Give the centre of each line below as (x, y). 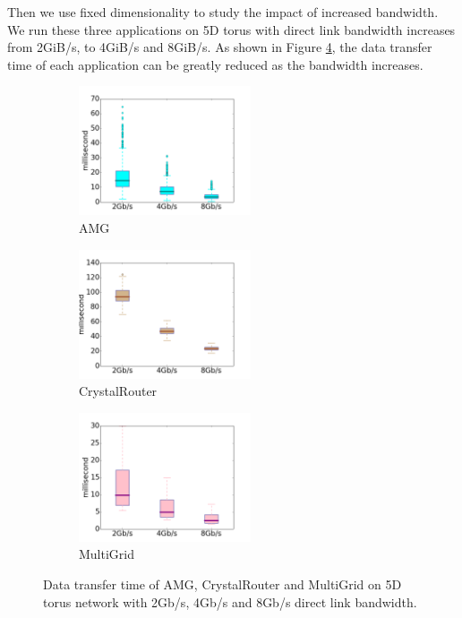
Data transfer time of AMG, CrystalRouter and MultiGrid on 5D (222, 584)
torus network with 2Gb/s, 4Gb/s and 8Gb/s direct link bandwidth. (230, 601)
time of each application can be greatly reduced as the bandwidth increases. (215, 64)
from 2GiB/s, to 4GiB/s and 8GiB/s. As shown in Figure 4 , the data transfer (220, 47)
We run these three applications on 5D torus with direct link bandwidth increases (231, 29)
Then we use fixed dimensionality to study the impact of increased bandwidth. (223, 12)
